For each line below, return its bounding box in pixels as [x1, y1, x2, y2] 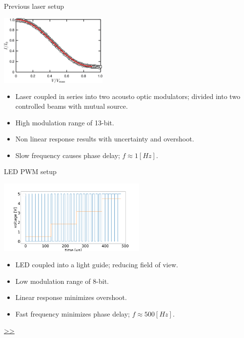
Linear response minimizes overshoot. [15, 292, 127, 302]
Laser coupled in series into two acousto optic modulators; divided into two [15, 91, 241, 101]
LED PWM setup [4, 166, 57, 177]
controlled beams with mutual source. [15, 101, 128, 111]
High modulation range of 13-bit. [15, 117, 114, 127]
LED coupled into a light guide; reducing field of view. [15, 259, 178, 270]
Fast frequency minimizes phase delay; [15, 309, 130, 318]
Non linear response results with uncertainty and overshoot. [15, 134, 194, 144]
